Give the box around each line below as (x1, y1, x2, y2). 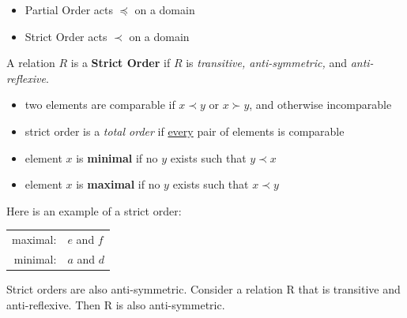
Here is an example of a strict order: (6, 202, 182, 219)
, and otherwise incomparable (249, 96, 392, 113)
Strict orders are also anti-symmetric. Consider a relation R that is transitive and (6, 281, 401, 297)
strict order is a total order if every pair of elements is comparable (24, 122, 345, 139)
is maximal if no (76, 176, 160, 193)
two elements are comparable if (24, 96, 175, 113)
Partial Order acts (24, 2, 114, 17)
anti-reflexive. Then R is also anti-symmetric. (6, 296, 225, 312)
